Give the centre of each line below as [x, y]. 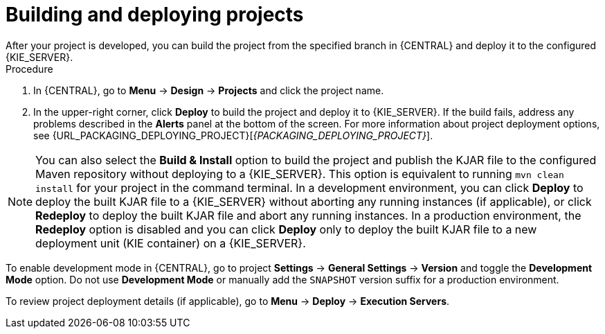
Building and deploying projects [155, 15]
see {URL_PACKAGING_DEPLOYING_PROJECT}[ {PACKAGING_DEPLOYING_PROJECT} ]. [233, 135]
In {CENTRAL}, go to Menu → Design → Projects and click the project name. [209, 90]
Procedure [29, 69]
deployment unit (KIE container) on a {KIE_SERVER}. [171, 243]
